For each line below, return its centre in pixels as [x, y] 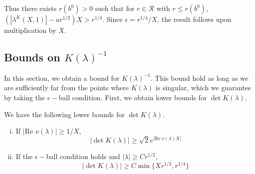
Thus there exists [30, 8]
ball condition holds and [83, 156]
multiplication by [30, 30]
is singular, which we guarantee [203, 87]
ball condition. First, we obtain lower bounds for [133, 97]
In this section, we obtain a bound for [62, 78]
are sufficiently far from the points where [66, 87]
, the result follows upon [194, 19]
